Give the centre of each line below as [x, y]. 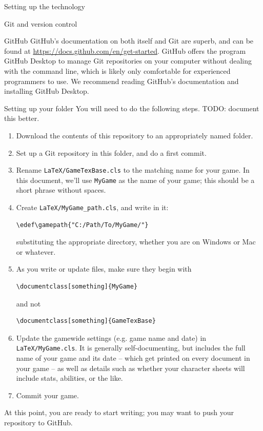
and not [28, 303]
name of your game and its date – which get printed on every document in [133, 358]
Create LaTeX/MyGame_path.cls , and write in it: [92, 207]
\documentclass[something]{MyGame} [77, 287]
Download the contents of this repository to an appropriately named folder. [135, 135]
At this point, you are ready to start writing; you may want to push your [119, 412]
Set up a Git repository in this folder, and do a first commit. [111, 152]
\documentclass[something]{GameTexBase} [86, 321]
